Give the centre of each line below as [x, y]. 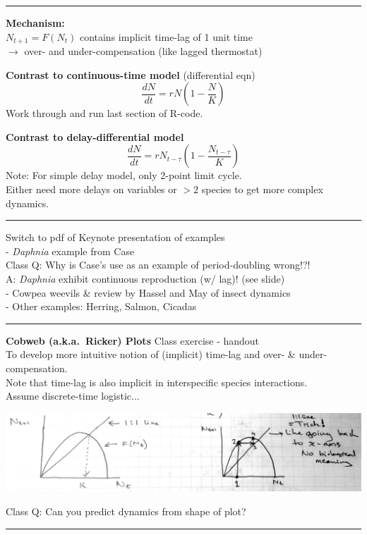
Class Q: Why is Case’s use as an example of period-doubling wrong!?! [158, 265]
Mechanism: [35, 23]
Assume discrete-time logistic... [73, 396]
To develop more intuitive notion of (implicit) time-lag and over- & [151, 354]
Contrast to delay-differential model [95, 136]
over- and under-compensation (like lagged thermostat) [143, 51]
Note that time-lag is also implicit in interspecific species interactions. [157, 382]
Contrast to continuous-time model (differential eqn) [131, 74]
